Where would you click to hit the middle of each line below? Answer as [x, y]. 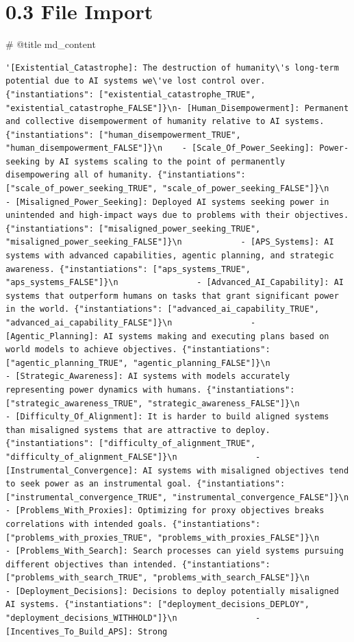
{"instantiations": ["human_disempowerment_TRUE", [123, 135]
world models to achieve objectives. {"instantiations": [138, 350]
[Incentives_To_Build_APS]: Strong [87, 631]
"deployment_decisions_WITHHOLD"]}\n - [133, 618]
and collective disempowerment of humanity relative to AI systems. [165, 122]
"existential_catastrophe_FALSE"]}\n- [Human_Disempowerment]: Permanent [177, 108]
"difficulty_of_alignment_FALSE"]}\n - [133, 457]
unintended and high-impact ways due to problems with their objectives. [177, 215]
